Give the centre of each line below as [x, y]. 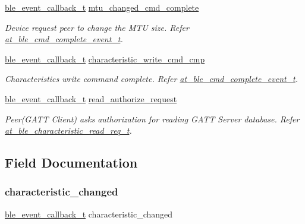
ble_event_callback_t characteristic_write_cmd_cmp [105, 59]
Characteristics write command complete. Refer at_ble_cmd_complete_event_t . [152, 79]
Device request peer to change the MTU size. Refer [97, 27]
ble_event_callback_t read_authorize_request [91, 98]
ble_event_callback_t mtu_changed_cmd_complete [102, 7]
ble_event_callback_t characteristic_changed [89, 214]
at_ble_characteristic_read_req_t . [68, 130]
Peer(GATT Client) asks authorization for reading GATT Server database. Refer [152, 119]
